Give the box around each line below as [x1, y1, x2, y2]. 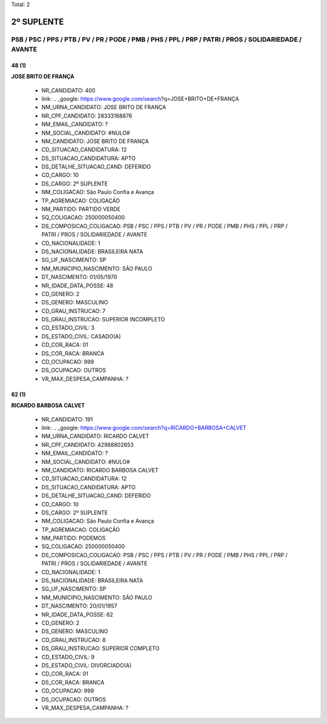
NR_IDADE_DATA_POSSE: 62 [41, 611, 113, 618]
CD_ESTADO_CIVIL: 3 [41, 324, 95, 332]
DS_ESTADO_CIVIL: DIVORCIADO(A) [41, 662, 132, 669]
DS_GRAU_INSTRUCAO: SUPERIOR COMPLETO [41, 645, 160, 652]
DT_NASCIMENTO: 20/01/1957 [41, 602, 117, 609]
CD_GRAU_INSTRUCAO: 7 [41, 307, 106, 315]
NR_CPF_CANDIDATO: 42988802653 [41, 441, 134, 448]
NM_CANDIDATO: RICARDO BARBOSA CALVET [41, 466, 159, 474]
